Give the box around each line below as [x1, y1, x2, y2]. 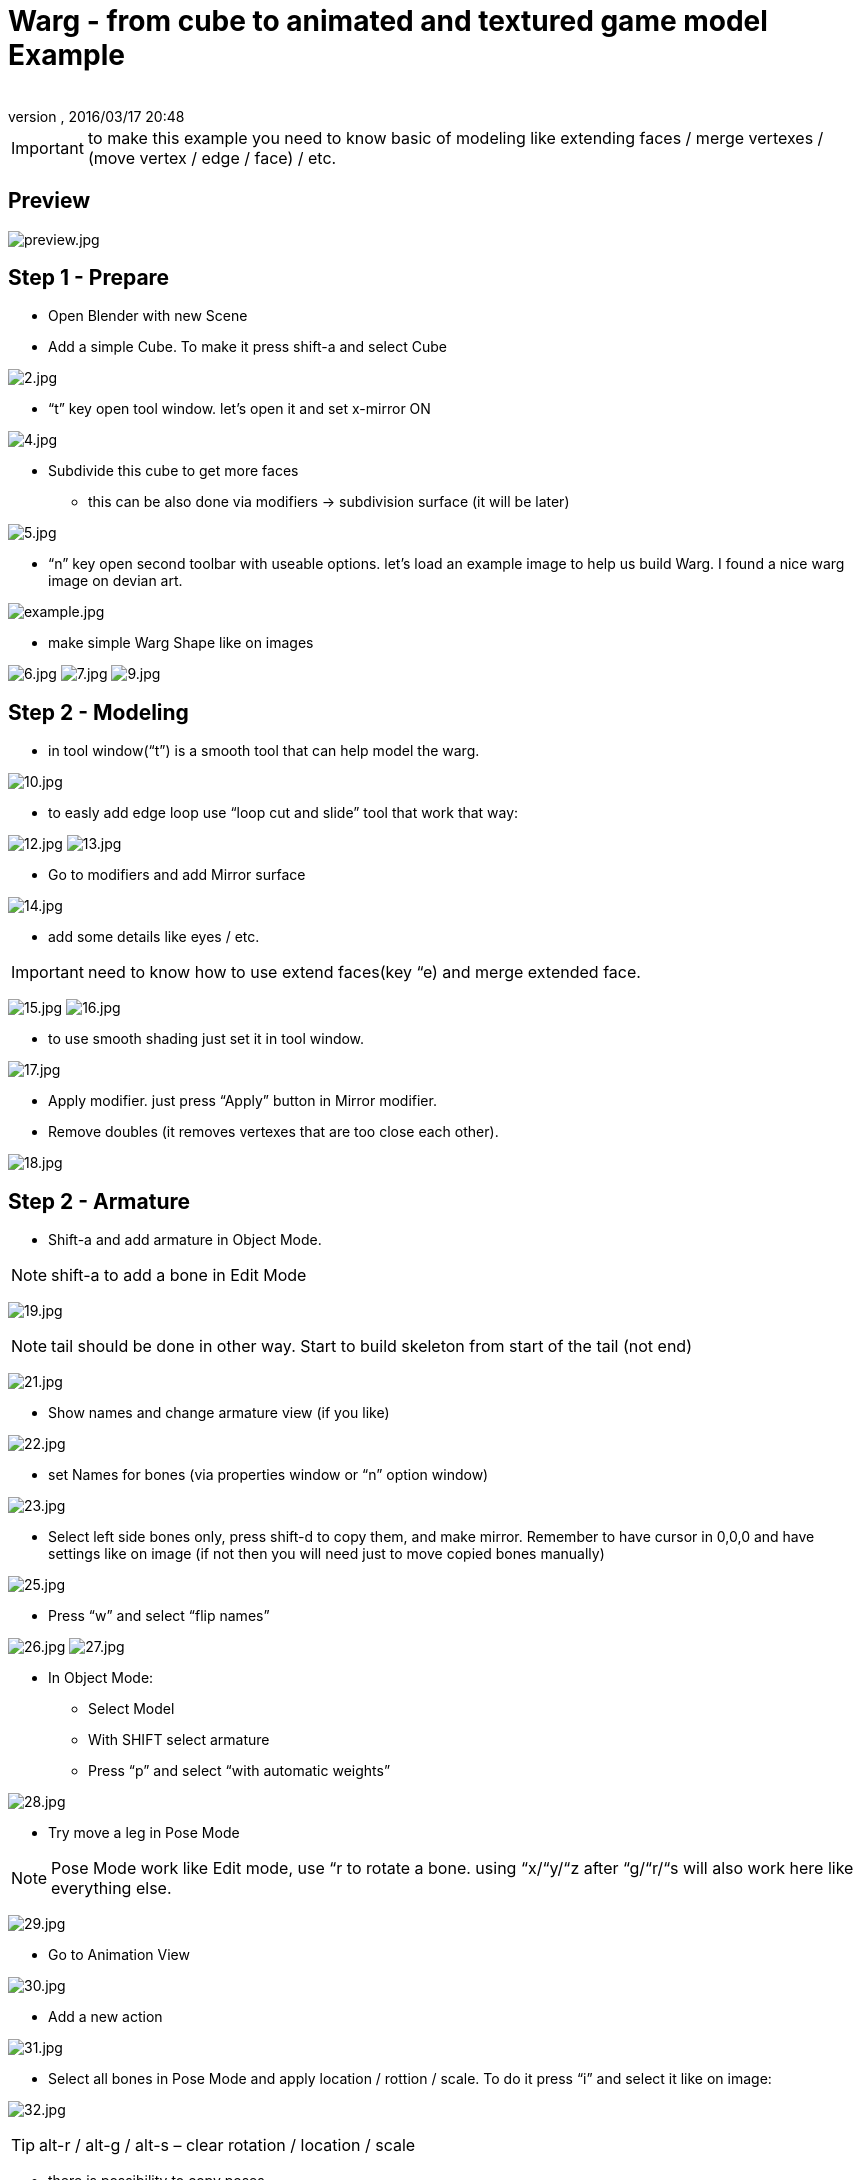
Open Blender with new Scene [48, 307, 248, 325]
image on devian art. [48, 572, 183, 590]
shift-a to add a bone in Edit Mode [51, 1265, 307, 1286]
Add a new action [48, 2008, 163, 2026]
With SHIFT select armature [88, 1731, 270, 1749]
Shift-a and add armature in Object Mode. [48, 1231, 322, 1249]
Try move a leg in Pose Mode [48, 1824, 240, 1842]
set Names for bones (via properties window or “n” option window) [48, 1466, 489, 1484]
